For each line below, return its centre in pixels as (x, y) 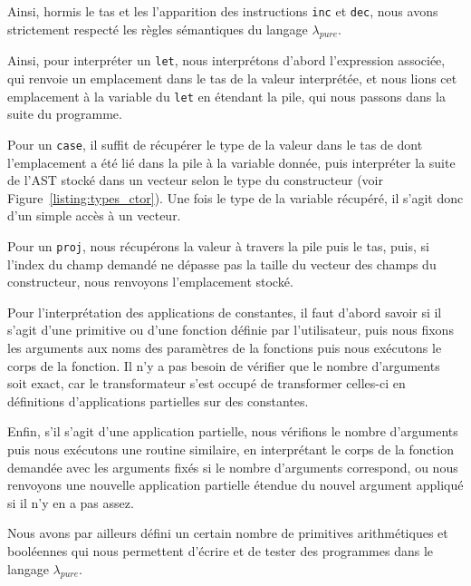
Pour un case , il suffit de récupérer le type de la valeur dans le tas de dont (215, 144)
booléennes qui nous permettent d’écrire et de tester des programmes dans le (221, 550)
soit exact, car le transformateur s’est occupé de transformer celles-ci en (207, 383)
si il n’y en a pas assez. (71, 502)
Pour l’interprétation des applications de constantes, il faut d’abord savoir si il (225, 312)
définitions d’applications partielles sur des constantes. (158, 400)
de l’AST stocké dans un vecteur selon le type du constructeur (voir (196, 180)
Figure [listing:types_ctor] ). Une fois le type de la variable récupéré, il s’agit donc (235, 197)
